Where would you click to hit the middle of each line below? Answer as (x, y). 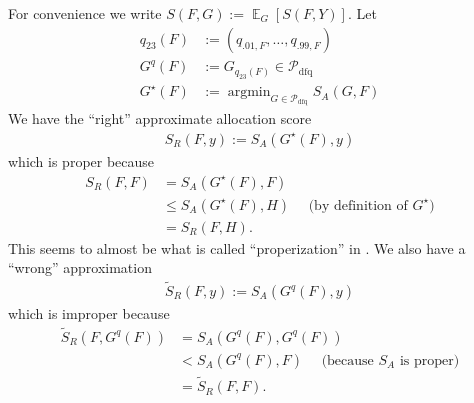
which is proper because (81, 160)
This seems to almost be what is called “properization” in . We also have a (237, 247)
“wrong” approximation (80, 267)
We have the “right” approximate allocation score (160, 118)
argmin (249, 92)
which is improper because (89, 313)
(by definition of (358, 205)
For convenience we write (85, 13)
